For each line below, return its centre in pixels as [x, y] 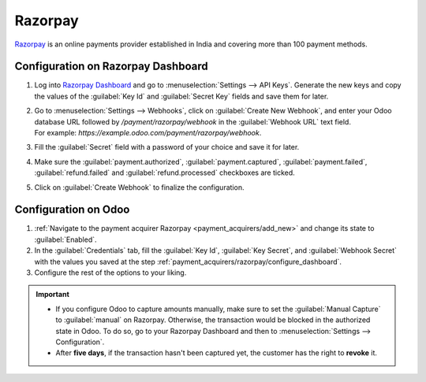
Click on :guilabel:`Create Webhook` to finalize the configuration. [139, 187]
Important [53, 295]
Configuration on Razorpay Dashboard [111, 67]
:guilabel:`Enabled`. [66, 239]
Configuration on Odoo [72, 210]
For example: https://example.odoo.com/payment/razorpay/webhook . [148, 133]
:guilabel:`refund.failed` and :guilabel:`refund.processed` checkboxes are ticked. [164, 172]
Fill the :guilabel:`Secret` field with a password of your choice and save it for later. [167, 147]
